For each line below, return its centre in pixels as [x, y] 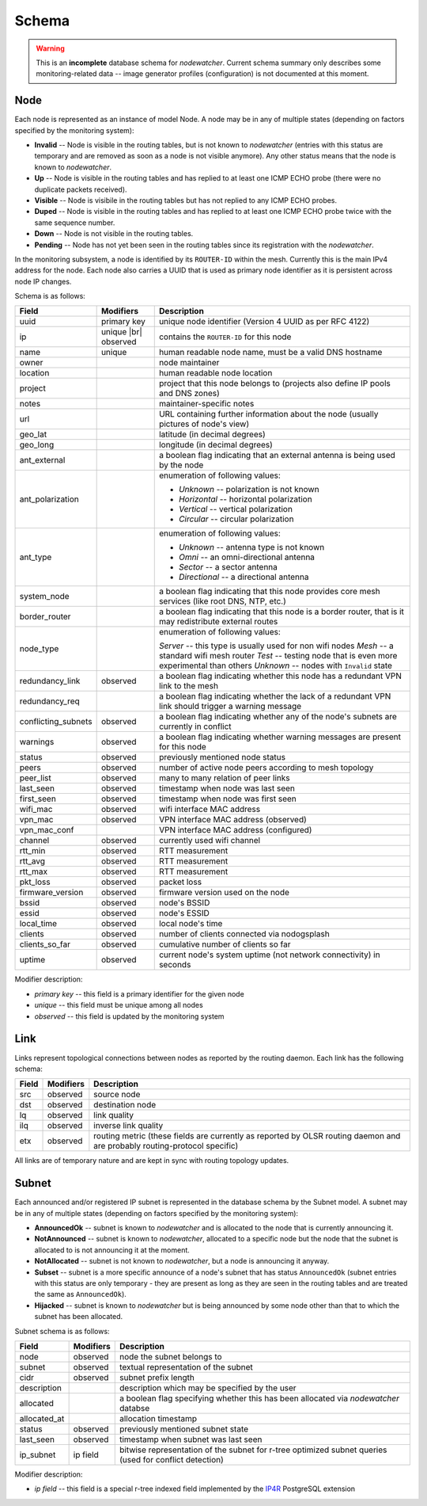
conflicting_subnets [56, 722]
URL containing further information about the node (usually [268, 414]
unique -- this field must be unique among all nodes [119, 1005]
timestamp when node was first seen [227, 799]
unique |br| [121, 332]
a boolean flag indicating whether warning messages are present [280, 737]
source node [117, 1095]
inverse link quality [128, 1126]
